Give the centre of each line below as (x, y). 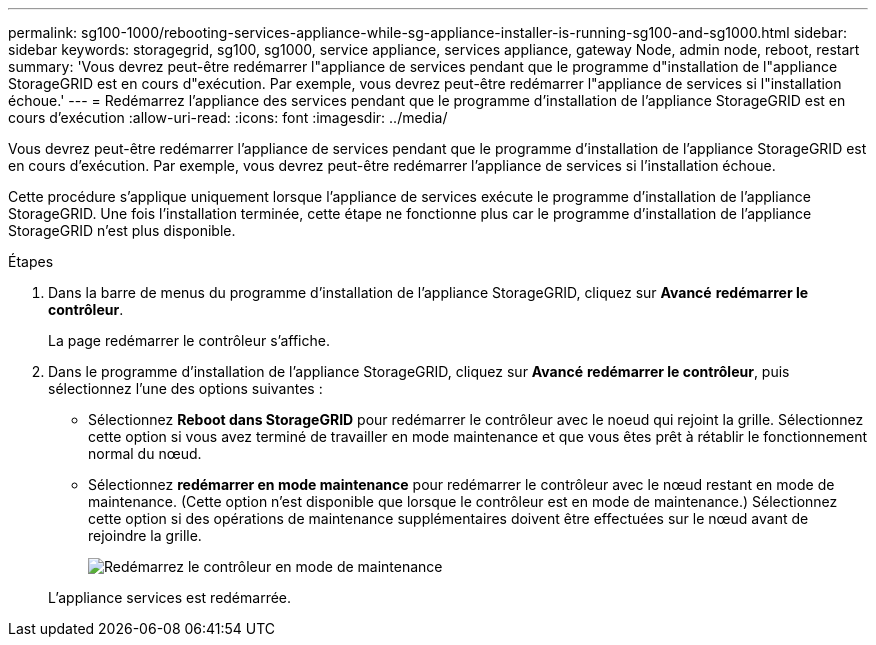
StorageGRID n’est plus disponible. (122, 230)
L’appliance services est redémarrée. (170, 597)
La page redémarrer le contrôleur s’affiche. (189, 340)
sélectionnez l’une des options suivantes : (185, 388)
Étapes (31, 261)
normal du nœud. (145, 453)
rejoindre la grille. (145, 535)
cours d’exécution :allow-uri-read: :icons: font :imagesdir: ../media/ (228, 117)
